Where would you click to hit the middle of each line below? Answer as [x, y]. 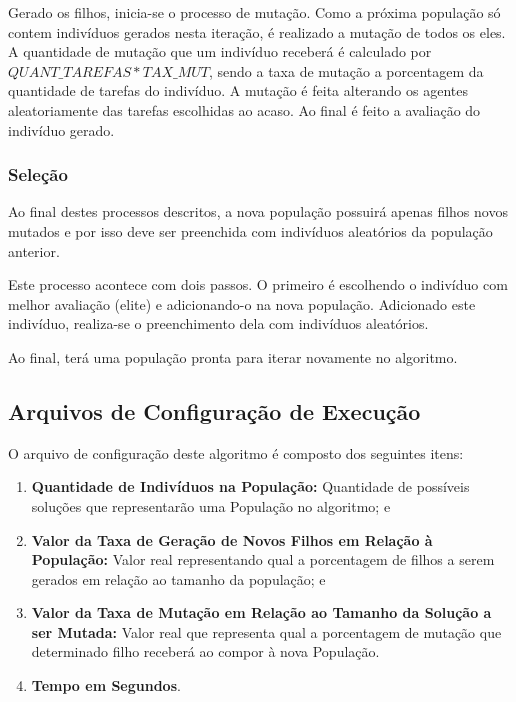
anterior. [34, 250]
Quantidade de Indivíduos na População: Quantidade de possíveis [250, 486]
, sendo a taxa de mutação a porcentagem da [346, 70]
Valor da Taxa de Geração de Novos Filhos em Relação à [232, 539]
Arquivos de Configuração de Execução [214, 410]
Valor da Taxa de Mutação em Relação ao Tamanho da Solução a [261, 612]
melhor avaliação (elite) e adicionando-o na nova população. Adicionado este [242, 303]
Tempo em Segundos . [106, 685]
